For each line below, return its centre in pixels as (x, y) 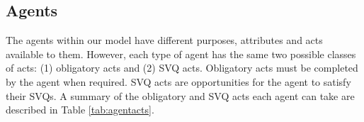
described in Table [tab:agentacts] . (80, 110)
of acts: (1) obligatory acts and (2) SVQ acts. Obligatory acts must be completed (182, 68)
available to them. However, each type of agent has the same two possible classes (181, 54)
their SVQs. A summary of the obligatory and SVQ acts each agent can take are (180, 95)
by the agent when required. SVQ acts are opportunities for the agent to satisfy (178, 81)
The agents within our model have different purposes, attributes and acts (164, 40)
